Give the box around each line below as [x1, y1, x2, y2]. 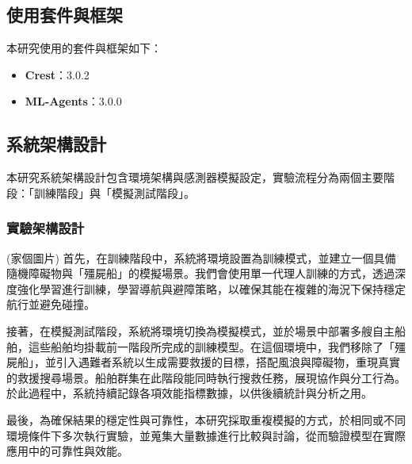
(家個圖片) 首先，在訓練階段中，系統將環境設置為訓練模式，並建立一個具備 [6, 249, 396, 266]
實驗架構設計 [6, 218, 85, 238]
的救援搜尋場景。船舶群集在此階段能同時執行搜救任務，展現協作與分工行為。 [6, 369, 406, 385]
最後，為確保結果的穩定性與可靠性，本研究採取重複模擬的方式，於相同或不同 [6, 411, 406, 428]
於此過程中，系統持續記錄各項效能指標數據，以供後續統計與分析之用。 [6, 385, 372, 401]
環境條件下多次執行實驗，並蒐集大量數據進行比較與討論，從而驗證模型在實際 [6, 427, 406, 443]
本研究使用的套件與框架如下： [6, 40, 162, 56]
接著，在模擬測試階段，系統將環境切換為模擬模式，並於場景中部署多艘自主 [6, 322, 395, 339]
